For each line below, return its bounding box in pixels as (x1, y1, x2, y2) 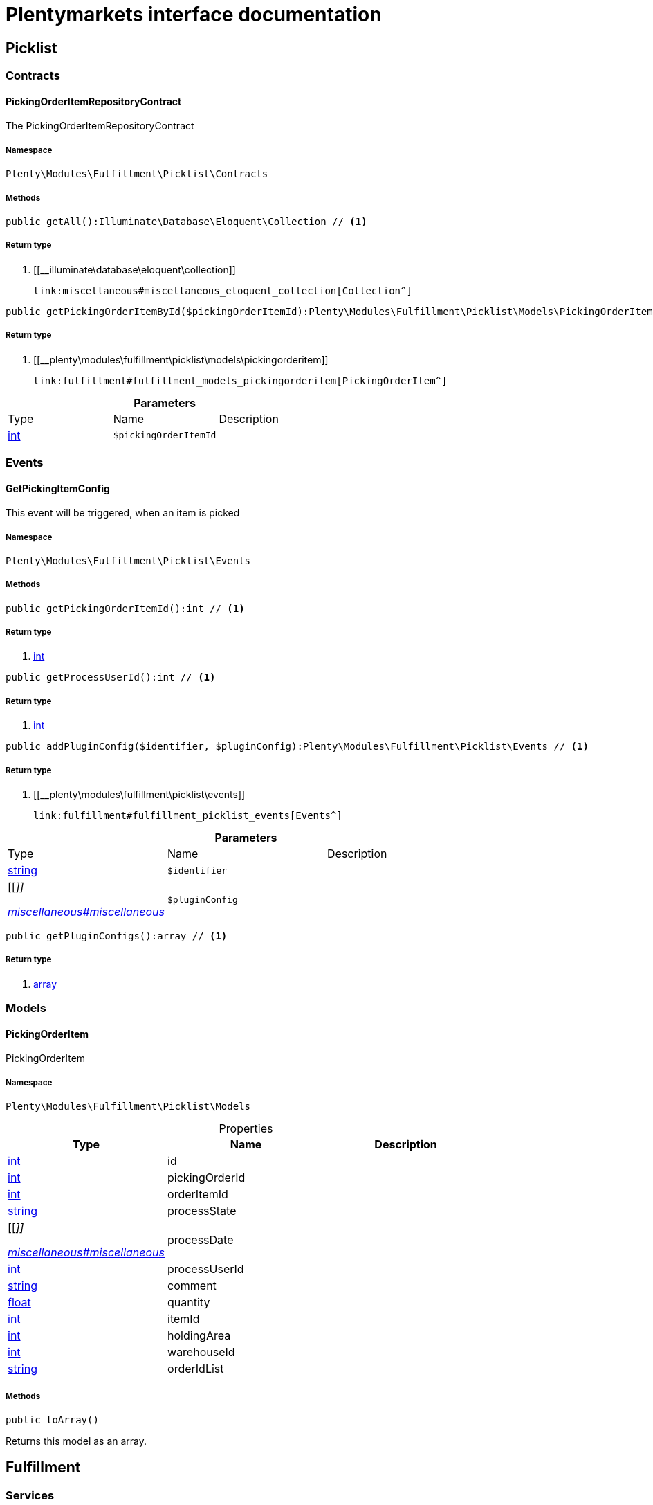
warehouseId (167, 1345, 235, 1360)
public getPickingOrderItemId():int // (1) (6, 602, 245, 614)
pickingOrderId (167, 1171, 246, 1185)
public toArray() (6, 1414, 99, 1425)
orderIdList (167, 1362, 224, 1376)
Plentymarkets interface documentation (6, 3, 382, 26)
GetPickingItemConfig (6, 482, 110, 494)
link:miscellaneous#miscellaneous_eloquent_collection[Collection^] (33, 285, 412, 296)
